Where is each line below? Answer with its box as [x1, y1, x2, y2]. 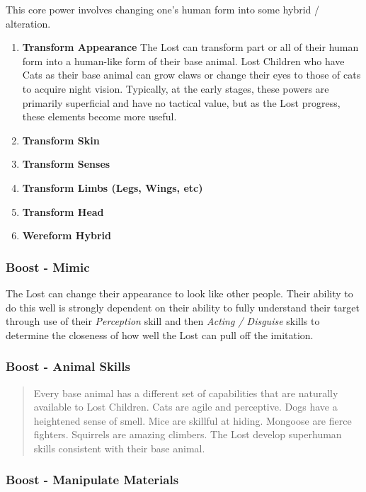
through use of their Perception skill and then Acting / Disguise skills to [6, 314, 320, 328]
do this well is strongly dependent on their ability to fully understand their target [6, 299, 360, 314]
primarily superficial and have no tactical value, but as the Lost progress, [22, 95, 341, 110]
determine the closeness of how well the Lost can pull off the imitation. [6, 327, 314, 342]
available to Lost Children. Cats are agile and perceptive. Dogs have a [33, 399, 338, 414]
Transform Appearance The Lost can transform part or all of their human [22, 40, 359, 55]
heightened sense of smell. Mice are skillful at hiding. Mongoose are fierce [33, 413, 352, 428]
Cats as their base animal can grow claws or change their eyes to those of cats [22, 67, 361, 82]
